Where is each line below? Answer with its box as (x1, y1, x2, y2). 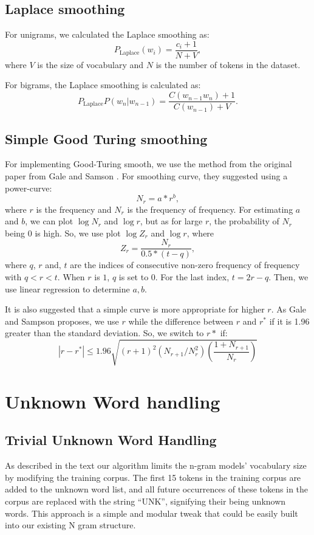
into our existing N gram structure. (5, 519, 136, 531)
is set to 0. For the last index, (118, 271, 230, 283)
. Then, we (268, 271, 309, 283)
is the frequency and (36, 202, 112, 215)
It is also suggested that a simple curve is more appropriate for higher (5, 303, 265, 316)
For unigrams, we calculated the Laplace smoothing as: (5, 28, 210, 41)
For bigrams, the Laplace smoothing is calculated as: (5, 78, 201, 91)
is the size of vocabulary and (37, 58, 144, 71)
